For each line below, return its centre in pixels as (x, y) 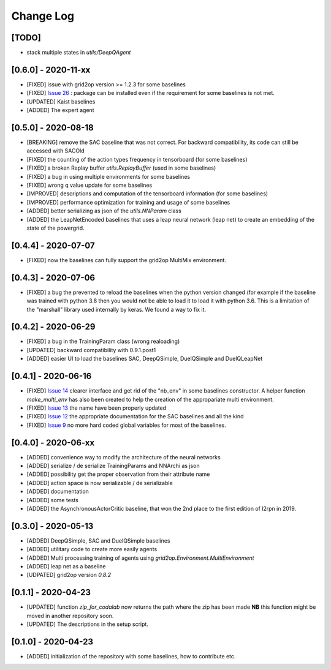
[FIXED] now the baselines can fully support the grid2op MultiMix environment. (127, 260)
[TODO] (26, 38)
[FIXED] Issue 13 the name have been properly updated (97, 408)
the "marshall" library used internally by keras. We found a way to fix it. (116, 309)
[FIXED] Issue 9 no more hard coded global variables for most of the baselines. (126, 425)
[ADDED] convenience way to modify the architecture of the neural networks (124, 457)
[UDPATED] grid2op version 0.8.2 (69, 575)
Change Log (43, 16)
